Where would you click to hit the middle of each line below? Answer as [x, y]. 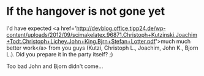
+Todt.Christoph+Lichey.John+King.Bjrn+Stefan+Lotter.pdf [81, 41]
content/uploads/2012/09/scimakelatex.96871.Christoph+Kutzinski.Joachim [102, 34]
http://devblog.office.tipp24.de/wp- [121, 28]
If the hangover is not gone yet [86, 11]
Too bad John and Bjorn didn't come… [55, 66]
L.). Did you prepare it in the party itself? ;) [60, 54]
